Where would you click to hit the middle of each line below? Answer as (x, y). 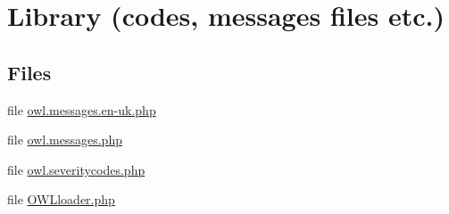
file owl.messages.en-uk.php (82, 109)
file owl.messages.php (65, 140)
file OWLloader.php (61, 199)
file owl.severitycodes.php (76, 169)
